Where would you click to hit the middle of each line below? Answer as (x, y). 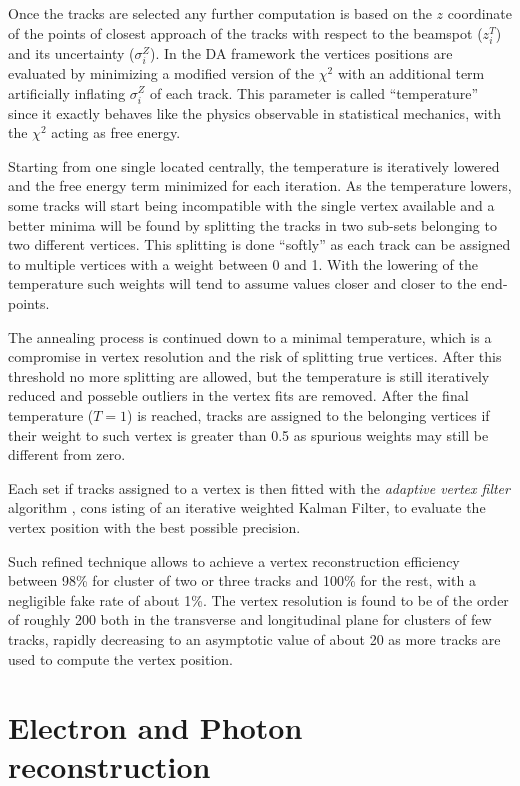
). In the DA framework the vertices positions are (301, 52)
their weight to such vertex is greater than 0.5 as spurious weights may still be (248, 434)
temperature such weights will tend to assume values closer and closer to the (242, 283)
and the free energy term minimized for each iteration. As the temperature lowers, (260, 185)
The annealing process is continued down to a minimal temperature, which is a (250, 336)
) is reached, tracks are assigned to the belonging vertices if (308, 414)
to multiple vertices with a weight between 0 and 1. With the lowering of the (243, 263)
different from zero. (67, 454)
